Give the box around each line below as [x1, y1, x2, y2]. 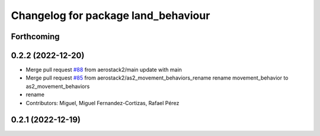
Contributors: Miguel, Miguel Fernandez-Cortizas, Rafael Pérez [25, 99, 180, 106]
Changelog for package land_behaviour [11, 9, 210, 22]
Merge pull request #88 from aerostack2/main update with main [25, 66, 182, 74]
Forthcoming [11, 31, 60, 42]
